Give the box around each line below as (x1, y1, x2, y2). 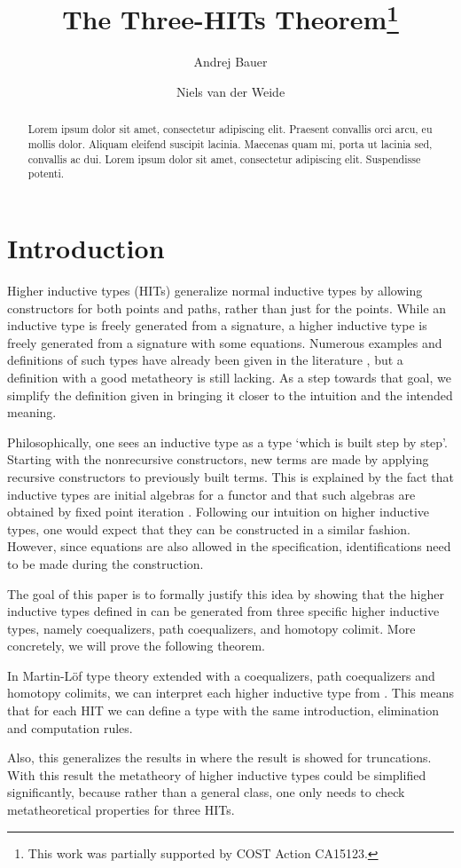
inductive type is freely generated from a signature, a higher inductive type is (7, 316, 427, 335)
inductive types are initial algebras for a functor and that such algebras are (7, 485, 416, 503)
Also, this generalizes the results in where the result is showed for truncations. (7, 748, 432, 767)
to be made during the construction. (7, 554, 204, 572)
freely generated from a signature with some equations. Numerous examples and (7, 333, 442, 351)
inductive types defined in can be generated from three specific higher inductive (7, 602, 440, 620)
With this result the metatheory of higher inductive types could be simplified (7, 765, 426, 784)
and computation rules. (7, 718, 133, 737)
